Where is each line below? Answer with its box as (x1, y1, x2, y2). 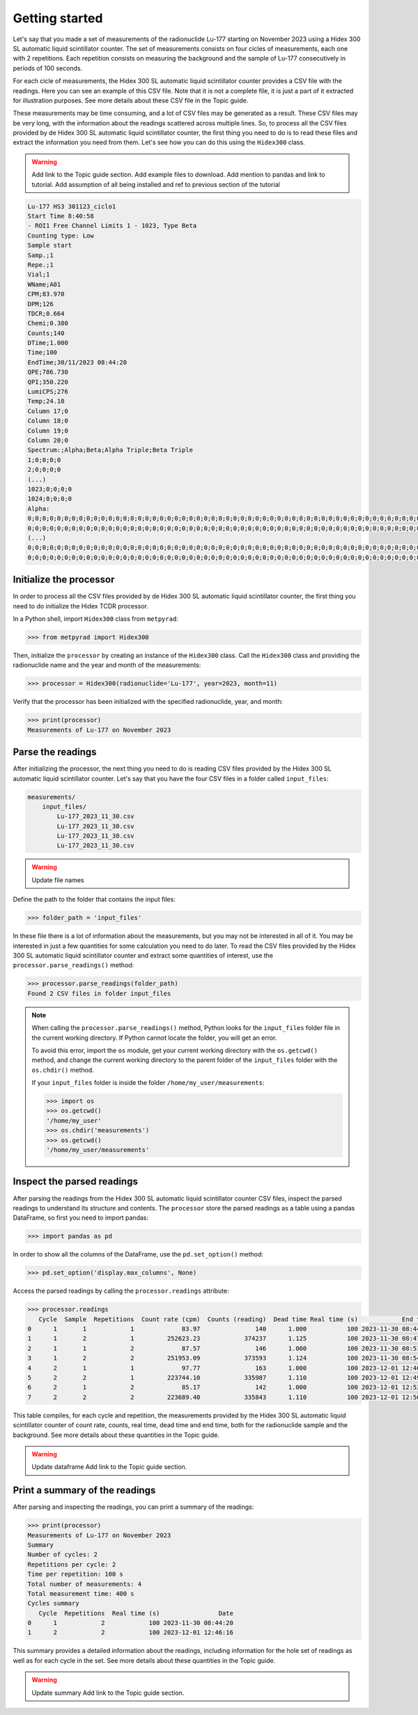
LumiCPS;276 (27, 387, 69, 396)
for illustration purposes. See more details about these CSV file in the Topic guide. (13, 96, 249, 105)
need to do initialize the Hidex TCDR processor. (13, 601, 149, 610)
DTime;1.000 (27, 339, 69, 347)
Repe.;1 (27, 261, 54, 268)
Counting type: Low (27, 231, 94, 240)
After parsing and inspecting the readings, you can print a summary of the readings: (13, 1502, 254, 1512)
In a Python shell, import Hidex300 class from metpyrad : (13, 614, 179, 623)
